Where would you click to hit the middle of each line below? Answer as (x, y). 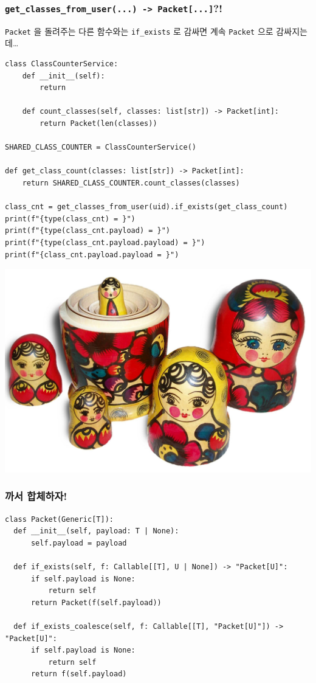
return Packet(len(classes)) (98, 123)
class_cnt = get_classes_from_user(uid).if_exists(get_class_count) (146, 207)
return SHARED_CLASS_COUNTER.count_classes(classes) (131, 183)
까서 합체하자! (36, 496)
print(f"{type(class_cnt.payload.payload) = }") (105, 242)
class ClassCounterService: (62, 64)
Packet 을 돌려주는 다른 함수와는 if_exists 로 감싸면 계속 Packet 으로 (139, 31)
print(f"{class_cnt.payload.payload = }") (92, 255)
